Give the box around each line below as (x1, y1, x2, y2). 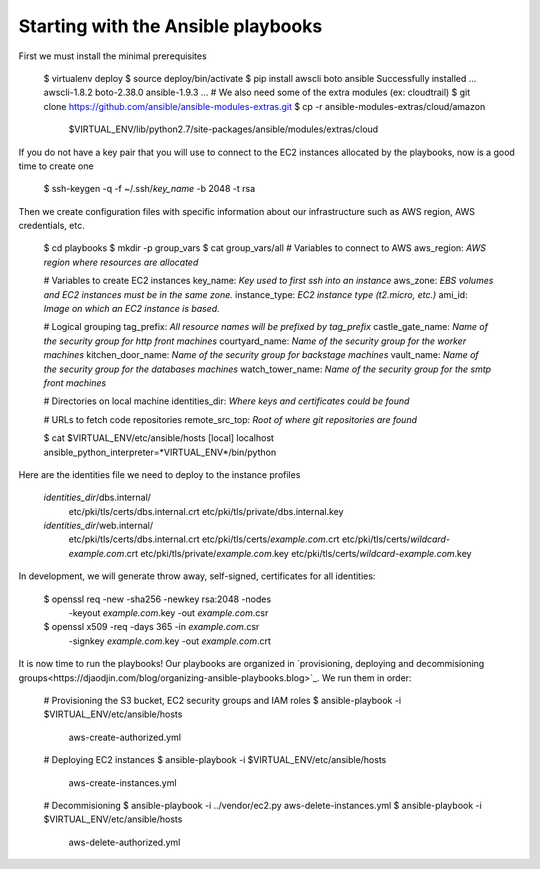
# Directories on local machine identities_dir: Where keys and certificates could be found (43, 395, 410, 407)
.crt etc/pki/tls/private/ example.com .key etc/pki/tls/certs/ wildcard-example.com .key (123, 547, 472, 559)
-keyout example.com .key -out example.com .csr (68, 607, 269, 619)
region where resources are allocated (43, 256, 199, 268)
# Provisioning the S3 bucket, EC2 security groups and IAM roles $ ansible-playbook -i (43, 695, 402, 706)
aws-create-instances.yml (68, 776, 177, 789)
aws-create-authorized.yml (68, 731, 182, 743)
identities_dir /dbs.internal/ (43, 491, 152, 504)
